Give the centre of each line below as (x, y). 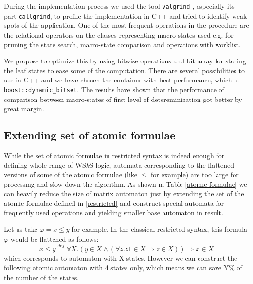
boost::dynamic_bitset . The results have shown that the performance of (114, 89)
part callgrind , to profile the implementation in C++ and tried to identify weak (126, 15)
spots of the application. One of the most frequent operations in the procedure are (126, 25)
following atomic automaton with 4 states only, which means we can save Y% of (123, 268)
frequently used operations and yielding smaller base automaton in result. (114, 213)
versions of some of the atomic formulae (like (71, 174)
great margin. (24, 109)
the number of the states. (42, 277)
